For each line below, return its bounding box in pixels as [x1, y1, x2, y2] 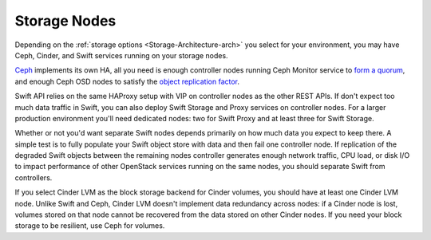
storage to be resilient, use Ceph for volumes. [14, 221, 165, 230]
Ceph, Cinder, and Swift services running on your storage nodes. [14, 50, 228, 60]
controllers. [14, 172, 53, 183]
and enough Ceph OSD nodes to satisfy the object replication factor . [14, 77, 239, 86]
